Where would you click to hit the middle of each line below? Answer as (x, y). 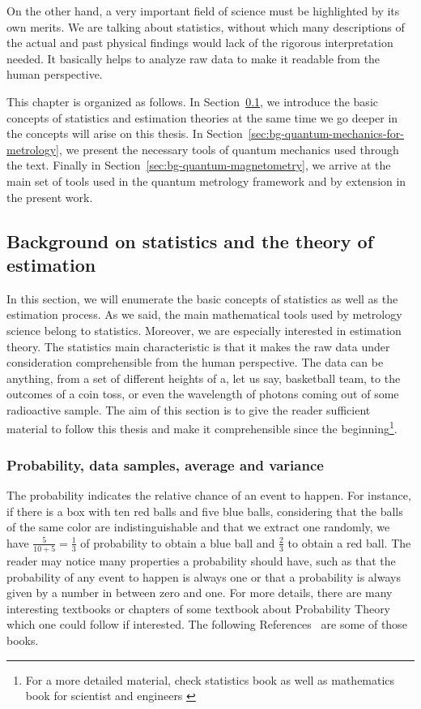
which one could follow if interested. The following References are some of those (207, 624)
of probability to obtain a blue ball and (178, 542)
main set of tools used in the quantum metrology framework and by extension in (206, 180)
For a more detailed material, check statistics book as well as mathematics (210, 679)
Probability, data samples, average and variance (165, 464)
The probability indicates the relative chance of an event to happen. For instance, (209, 494)
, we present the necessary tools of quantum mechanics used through (229, 149)
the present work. (50, 197)
